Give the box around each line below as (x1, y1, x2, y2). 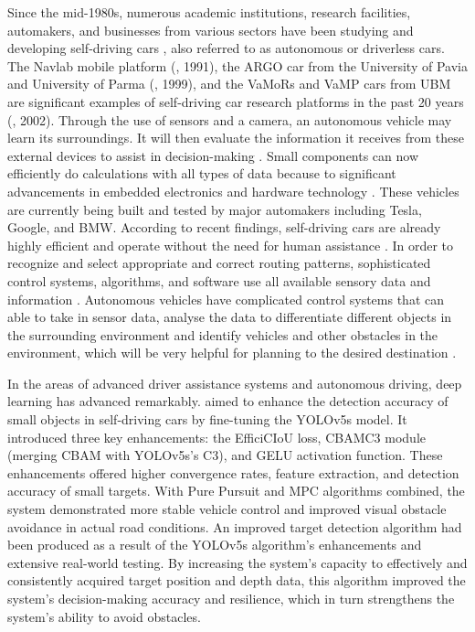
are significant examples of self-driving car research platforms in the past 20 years (7, 91, 464, 111)
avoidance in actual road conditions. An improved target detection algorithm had (7, 517, 462, 536)
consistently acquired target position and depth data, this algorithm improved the (7, 571, 466, 590)
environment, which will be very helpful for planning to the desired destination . (7, 343, 457, 362)
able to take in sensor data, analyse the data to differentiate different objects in (7, 307, 452, 327)
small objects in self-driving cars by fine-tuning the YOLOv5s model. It (7, 410, 407, 429)
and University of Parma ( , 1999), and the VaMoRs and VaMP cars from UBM (7, 74, 451, 93)
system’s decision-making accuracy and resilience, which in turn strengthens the (7, 589, 455, 607)
